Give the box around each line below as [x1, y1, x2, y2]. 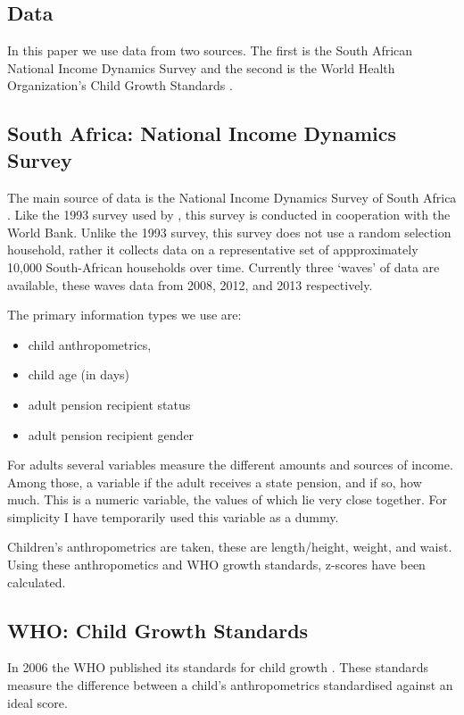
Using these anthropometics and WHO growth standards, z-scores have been [7, 555, 426, 574]
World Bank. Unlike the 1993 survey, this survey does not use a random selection [7, 222, 452, 241]
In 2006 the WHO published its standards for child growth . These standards [7, 658, 429, 677]
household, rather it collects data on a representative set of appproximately [7, 240, 418, 259]
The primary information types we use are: [7, 305, 242, 324]
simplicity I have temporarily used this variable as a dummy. [7, 507, 339, 526]
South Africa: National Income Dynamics [7, 120, 397, 147]
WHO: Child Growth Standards [7, 616, 309, 644]
